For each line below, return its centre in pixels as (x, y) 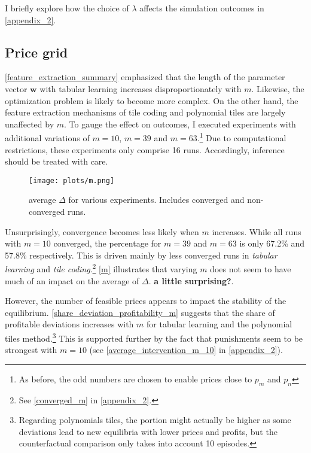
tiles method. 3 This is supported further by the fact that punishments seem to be (154, 337)
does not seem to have (251, 269)
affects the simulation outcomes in (202, 8)
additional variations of (47, 138)
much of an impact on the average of (72, 280)
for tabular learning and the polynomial (219, 324)
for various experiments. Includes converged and (156, 200)
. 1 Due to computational (242, 137)
